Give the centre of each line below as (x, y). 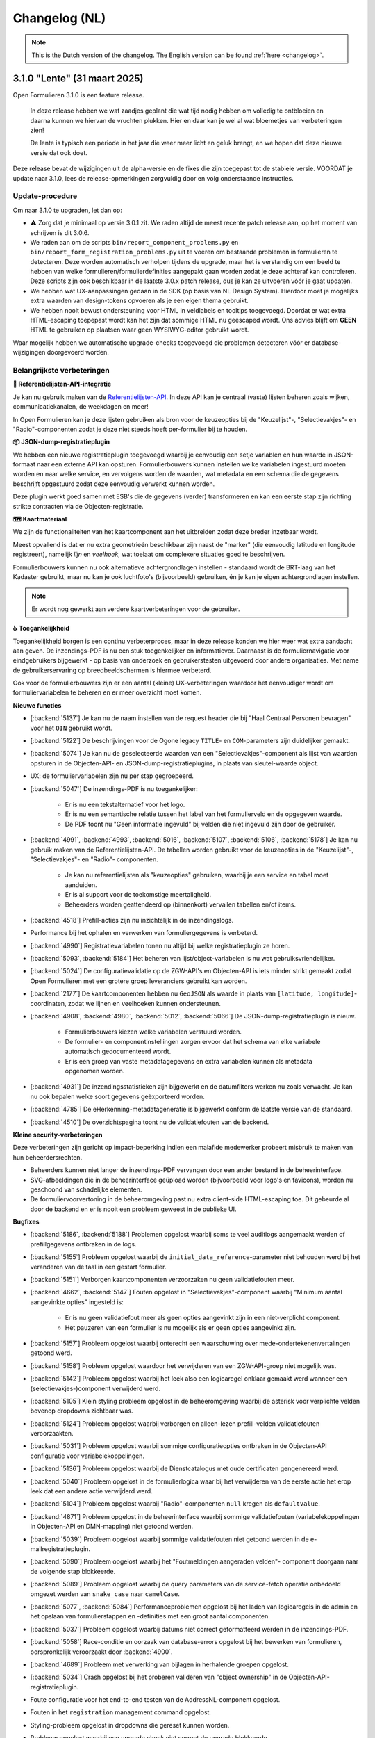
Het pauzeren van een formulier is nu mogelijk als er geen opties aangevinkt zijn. (181, 1327)
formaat (24, 464)
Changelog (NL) (59, 18)
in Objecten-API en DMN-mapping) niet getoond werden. (112, 1527)
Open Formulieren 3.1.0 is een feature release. (78, 95)
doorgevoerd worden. (78, 352)
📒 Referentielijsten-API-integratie (62, 384)
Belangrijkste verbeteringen (61, 370)
